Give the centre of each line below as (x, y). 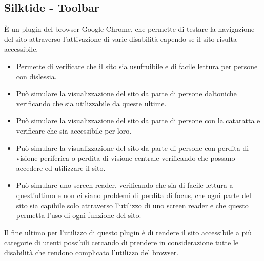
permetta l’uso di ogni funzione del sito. (79, 215)
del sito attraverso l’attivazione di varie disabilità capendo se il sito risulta (121, 39)
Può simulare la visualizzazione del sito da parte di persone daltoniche (126, 93)
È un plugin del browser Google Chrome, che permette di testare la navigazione (129, 29)
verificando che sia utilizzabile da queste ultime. (91, 103)
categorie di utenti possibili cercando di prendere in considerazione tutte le (121, 242)
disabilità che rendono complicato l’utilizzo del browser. (92, 252)
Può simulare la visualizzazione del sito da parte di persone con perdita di (133, 148)
